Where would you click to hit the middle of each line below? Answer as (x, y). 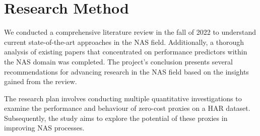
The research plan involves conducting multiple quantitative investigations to (123, 98)
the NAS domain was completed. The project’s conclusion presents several (118, 61)
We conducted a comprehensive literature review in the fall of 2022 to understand (130, 32)
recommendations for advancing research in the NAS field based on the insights (126, 71)
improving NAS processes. (44, 128)
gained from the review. (41, 81)
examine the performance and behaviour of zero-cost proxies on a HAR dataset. (127, 108)
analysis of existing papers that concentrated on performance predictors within (126, 52)
